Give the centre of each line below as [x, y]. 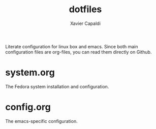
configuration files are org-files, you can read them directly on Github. [79, 52]
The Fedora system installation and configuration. [57, 86]
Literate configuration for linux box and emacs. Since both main [72, 46]
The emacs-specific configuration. [41, 121]
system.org [30, 73]
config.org [28, 107]
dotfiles [85, 9]
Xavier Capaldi [85, 23]
